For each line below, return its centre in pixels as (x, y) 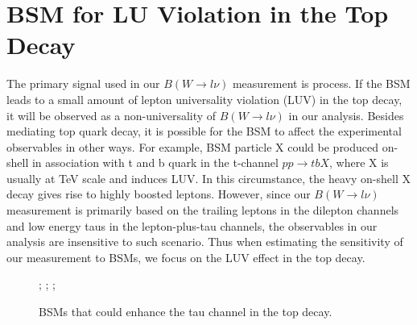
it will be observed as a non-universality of (111, 115)
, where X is (359, 162)
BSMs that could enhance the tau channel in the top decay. (186, 312)
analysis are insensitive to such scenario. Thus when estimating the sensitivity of (205, 242)
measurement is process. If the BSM (321, 83)
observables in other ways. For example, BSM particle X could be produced (193, 146)
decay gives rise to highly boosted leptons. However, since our (159, 194)
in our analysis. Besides (346, 115)
